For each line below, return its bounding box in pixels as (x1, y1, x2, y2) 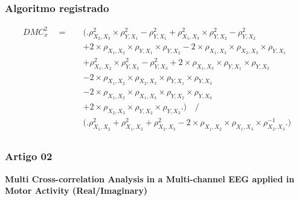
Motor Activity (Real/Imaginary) (5, 184, 147, 197)
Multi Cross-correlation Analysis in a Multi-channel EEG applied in (5, 172, 295, 185)
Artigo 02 (5, 149, 53, 164)
